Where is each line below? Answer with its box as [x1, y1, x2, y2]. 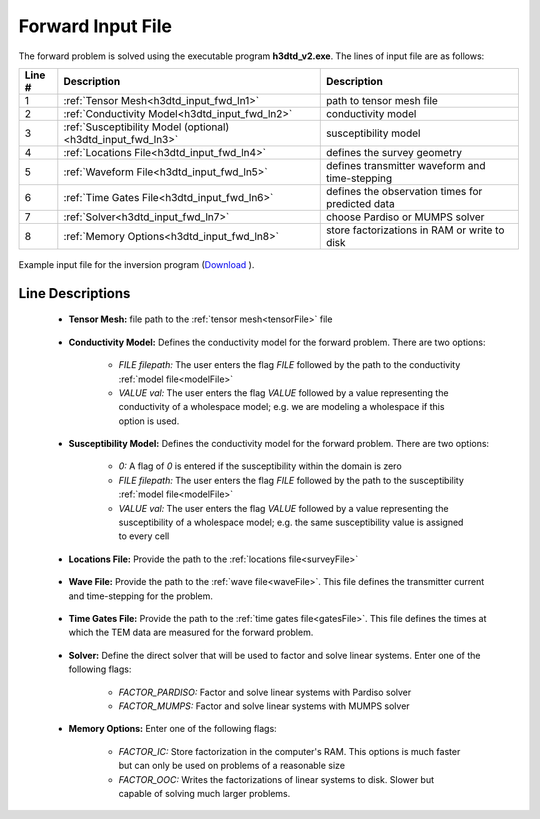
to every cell [118, 530, 170, 542]
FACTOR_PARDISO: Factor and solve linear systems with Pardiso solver [118, 686, 412, 698]
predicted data [325, 196, 395, 210]
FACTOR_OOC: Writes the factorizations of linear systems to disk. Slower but [118, 773, 435, 785]
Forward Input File [18, 15, 172, 37]
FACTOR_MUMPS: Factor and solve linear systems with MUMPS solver [118, 700, 410, 712]
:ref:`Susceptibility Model [63, 120, 182, 134]
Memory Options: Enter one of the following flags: [68, 723, 277, 735]
